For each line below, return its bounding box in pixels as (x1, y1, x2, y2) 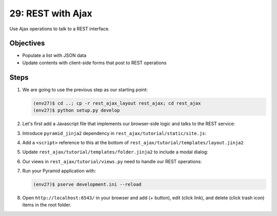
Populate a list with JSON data (22, 52, 87, 58)
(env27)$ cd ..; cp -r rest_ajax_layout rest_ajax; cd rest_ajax (33, 100, 201, 106)
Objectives (9, 39, 45, 48)
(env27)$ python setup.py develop (33, 108, 120, 113)
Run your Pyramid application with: (22, 168, 96, 174)
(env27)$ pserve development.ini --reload (33, 182, 142, 187)
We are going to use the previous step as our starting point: (22, 86, 148, 92)
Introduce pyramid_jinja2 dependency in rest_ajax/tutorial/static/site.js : (22, 130, 207, 136)
